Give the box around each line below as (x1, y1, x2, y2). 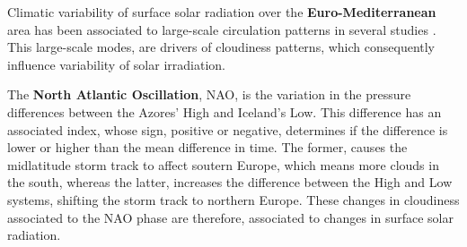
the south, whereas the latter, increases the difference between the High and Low (7, 173, 453, 192)
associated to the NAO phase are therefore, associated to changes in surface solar (7, 208, 454, 226)
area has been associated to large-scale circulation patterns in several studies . (7, 20, 436, 38)
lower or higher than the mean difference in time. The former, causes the (7, 138, 408, 157)
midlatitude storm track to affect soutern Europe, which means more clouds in (7, 155, 439, 174)
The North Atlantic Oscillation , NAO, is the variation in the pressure (7, 85, 411, 104)
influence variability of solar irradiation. (7, 55, 225, 73)
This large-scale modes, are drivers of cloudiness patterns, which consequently (7, 38, 435, 56)
